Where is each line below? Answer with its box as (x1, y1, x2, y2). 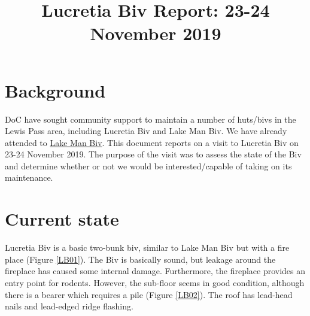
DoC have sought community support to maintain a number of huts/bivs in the (5, 113, 296, 125)
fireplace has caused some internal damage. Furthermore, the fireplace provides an (5, 265, 306, 277)
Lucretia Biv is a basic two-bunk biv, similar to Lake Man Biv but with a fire (5, 241, 290, 254)
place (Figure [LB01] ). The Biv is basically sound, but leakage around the (5, 253, 276, 265)
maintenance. (5, 171, 53, 184)
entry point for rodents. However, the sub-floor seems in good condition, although (5, 276, 305, 288)
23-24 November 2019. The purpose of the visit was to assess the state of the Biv (5, 148, 302, 160)
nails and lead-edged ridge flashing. (5, 300, 133, 312)
